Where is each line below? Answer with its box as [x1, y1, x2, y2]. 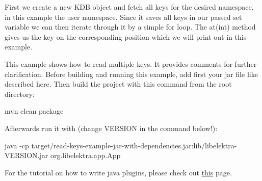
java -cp [5, 140, 29, 150]
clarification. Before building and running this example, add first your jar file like [5, 68, 258, 79]
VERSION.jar [5, 150, 48, 161]
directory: [5, 88, 35, 99]
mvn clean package [5, 106, 64, 116]
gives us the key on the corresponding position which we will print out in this [5, 31, 247, 42]
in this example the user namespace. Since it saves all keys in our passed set [5, 11, 242, 22]
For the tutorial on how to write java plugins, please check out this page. [5, 167, 232, 177]
